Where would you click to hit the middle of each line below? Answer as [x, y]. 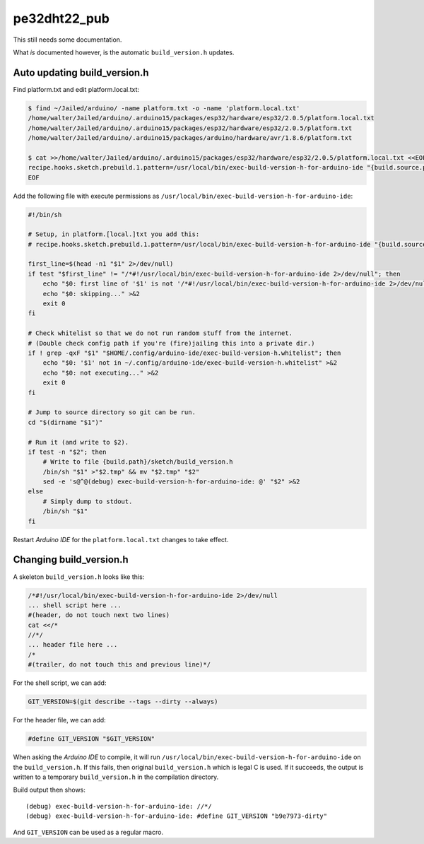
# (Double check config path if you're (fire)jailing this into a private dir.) [171, 343]
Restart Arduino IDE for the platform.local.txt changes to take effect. [121, 539]
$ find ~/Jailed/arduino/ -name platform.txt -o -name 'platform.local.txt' [164, 108]
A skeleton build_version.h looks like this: [79, 577]
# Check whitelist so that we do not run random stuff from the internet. [160, 333]
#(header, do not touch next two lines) [99, 615]
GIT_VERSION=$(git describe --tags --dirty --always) [123, 702]
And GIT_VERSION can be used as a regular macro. [88, 832]
